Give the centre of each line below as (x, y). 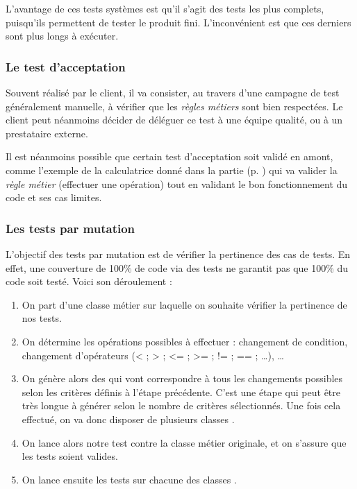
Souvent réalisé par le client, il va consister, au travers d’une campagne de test (173, 92)
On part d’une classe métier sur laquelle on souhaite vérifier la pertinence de (184, 304)
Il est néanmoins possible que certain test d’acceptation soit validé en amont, (169, 156)
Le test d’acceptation (66, 66)
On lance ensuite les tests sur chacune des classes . (129, 479)
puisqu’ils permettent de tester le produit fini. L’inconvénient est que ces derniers (178, 22)
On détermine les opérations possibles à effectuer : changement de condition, (185, 341)
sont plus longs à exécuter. (62, 36)
